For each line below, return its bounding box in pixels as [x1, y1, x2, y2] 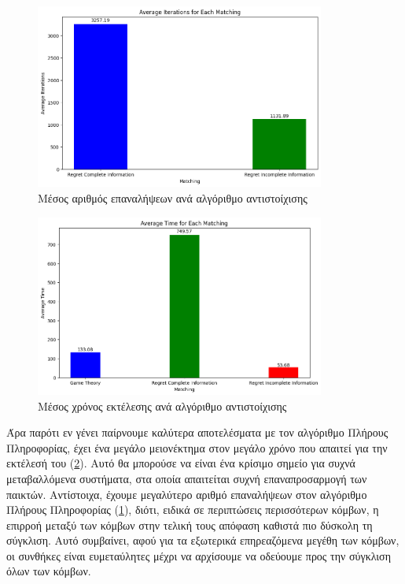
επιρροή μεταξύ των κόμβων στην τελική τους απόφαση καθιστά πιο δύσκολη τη [6, 516, 373, 533]
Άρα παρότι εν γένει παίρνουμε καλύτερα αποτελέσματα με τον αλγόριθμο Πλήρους [6, 424, 388, 441]
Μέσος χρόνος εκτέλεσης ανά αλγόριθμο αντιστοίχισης [38, 397, 287, 414]
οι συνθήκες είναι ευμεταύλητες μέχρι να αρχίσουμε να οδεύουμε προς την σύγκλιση [6, 547, 391, 564]
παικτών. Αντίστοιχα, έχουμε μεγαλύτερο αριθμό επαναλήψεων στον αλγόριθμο [6, 485, 367, 502]
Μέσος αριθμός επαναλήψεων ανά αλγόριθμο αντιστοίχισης [38, 190, 307, 206]
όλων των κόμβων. [6, 563, 91, 579]
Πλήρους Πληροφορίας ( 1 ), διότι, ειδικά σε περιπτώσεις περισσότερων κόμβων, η [6, 501, 379, 518]
